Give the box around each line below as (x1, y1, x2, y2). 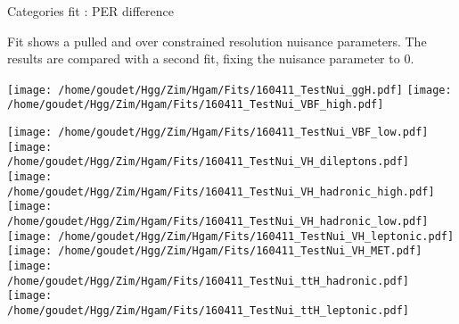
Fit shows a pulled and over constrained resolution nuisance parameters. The (7, 31, 427, 50)
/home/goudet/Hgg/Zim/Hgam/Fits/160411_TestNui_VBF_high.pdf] (7, 98, 384, 112)
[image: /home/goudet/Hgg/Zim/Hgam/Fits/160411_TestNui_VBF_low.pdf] (7, 126, 429, 139)
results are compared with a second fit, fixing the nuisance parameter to (7, 49, 400, 68)
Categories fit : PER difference (7, 2, 174, 20)
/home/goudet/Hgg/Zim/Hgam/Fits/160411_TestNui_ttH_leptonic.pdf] (7, 303, 410, 317)
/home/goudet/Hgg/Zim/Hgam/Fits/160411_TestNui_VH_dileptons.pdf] (7, 155, 410, 169)
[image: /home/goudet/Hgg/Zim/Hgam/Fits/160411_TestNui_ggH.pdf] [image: (7, 83, 452, 96)
